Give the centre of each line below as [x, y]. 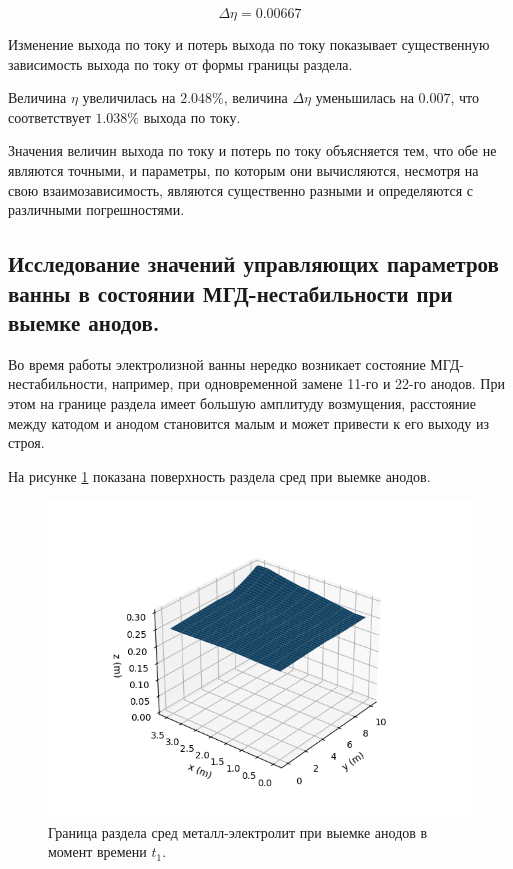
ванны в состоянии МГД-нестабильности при [230, 292]
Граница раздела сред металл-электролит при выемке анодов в [238, 831]
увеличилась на [129, 97]
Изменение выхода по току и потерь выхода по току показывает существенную [249, 44]
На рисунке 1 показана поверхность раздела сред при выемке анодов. [219, 475]
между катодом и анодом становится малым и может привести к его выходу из [248, 422]
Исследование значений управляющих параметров [253, 263]
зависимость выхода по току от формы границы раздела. [180, 63]
